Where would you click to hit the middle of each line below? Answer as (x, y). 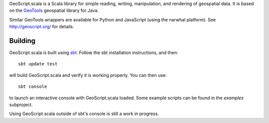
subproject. (21, 105)
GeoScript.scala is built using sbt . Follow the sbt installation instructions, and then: (94, 53)
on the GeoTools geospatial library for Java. (54, 10)
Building (22, 40)
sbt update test (38, 64)
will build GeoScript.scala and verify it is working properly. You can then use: (88, 75)
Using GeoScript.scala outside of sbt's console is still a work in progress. (84, 114)
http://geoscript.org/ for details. (42, 27)
